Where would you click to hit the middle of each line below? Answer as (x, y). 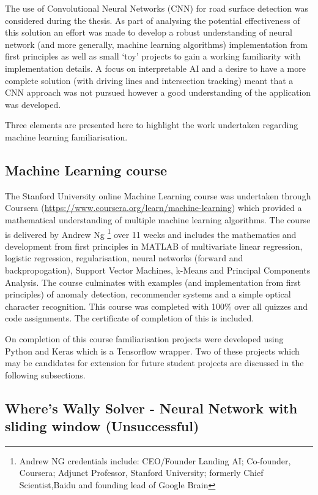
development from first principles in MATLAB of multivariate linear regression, (154, 246)
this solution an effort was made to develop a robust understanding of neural (149, 32)
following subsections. (45, 374)
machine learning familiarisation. (66, 136)
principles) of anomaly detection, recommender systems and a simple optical (148, 294)
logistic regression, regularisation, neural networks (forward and (124, 258)
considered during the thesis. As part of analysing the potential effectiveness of (153, 20)
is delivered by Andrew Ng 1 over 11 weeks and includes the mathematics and (151, 233)
